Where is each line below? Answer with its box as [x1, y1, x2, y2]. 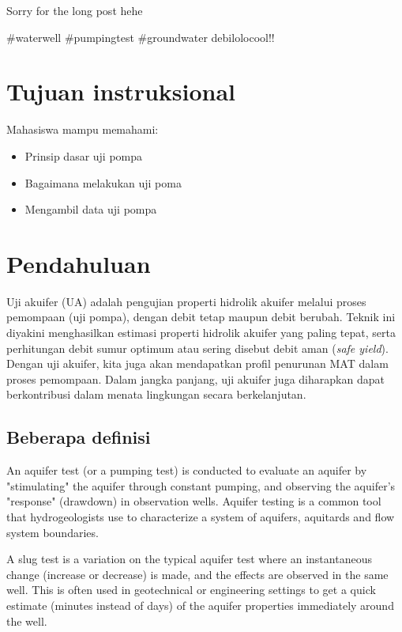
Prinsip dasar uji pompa [24, 147, 143, 164]
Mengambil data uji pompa [24, 201, 157, 218]
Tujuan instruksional [6, 75, 236, 108]
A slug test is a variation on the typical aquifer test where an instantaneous [6, 551, 372, 567]
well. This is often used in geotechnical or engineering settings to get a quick [6, 581, 376, 598]
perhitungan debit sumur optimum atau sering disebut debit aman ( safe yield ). [6, 339, 389, 356]
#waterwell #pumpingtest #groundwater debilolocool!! [6, 28, 275, 45]
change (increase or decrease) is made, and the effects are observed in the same [6, 566, 389, 582]
